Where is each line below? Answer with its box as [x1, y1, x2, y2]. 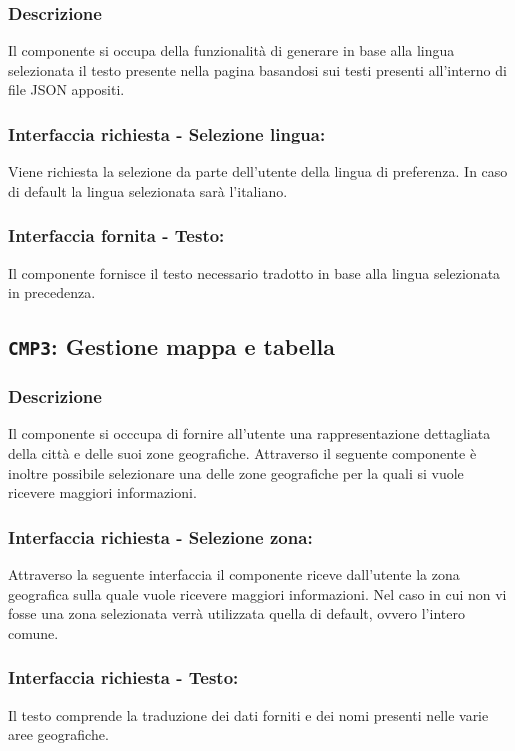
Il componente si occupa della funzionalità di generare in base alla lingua [8, 40, 455, 61]
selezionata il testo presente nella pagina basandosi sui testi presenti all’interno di [8, 59, 507, 80]
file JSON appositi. [8, 79, 125, 100]
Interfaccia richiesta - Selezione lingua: [8, 121, 326, 146]
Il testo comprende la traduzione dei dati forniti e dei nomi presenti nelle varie [8, 704, 489, 725]
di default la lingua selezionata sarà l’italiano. [8, 180, 288, 201]
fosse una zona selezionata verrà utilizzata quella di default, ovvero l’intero [8, 603, 465, 624]
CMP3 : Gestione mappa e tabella [8, 331, 336, 362]
